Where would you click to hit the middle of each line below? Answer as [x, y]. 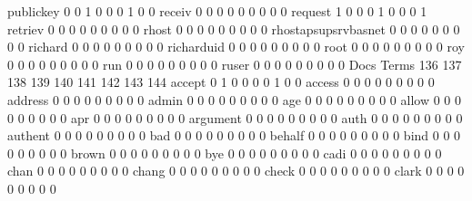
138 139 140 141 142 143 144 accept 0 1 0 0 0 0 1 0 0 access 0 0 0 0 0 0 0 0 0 [221, 82]
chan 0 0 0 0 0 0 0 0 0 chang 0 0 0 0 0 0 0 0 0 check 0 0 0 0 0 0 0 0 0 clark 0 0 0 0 [236, 171]
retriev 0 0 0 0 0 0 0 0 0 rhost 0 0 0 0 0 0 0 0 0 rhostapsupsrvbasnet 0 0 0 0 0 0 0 [234, 29]
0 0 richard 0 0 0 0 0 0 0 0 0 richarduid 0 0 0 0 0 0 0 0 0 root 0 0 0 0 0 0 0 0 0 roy [236, 47]
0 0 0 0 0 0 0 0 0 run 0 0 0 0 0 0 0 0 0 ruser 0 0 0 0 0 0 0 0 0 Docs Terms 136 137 [235, 64]
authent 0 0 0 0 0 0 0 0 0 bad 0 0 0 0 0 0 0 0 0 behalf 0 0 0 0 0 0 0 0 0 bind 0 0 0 [234, 135]
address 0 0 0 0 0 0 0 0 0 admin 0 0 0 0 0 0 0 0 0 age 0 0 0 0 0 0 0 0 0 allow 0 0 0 [234, 99]
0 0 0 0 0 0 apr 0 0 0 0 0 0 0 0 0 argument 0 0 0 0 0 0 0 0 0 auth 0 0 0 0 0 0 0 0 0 [235, 117]
